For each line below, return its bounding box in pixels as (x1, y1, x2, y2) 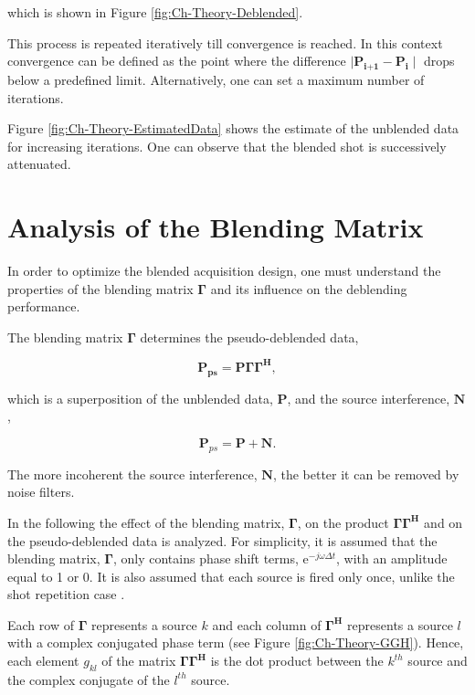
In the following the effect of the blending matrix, (7, 512, 285, 532)
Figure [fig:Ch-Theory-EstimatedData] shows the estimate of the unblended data (7, 119, 459, 138)
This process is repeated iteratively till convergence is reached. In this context (7, 33, 443, 52)
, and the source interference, (287, 388, 450, 407)
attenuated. (7, 154, 71, 174)
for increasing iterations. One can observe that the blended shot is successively (7, 136, 447, 155)
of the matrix (101, 651, 176, 670)
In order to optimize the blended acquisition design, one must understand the (7, 261, 441, 280)
